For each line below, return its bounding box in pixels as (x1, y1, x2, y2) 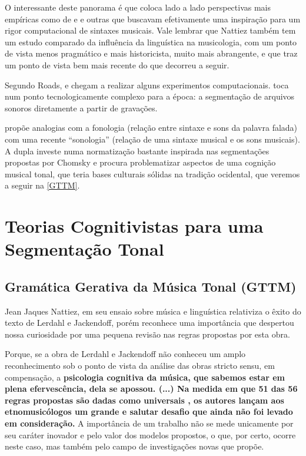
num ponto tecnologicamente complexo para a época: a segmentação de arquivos (5, 90, 295, 103)
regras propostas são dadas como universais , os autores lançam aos (5, 394, 284, 406)
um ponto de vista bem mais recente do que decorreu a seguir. (5, 58, 229, 71)
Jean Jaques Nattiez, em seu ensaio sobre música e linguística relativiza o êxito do (5, 305, 301, 317)
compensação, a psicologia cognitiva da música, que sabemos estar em (5, 371, 285, 383)
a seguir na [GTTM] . (5, 179, 80, 191)
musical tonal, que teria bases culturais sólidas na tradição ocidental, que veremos (5, 167, 300, 180)
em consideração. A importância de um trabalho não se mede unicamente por (5, 417, 294, 429)
